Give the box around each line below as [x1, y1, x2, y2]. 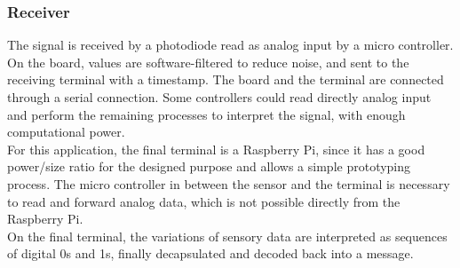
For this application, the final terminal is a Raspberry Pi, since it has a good [7, 139, 425, 158]
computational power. [7, 122, 125, 141]
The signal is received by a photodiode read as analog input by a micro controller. [7, 35, 454, 54]
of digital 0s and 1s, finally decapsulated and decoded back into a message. [7, 244, 414, 263]
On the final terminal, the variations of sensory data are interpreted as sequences [7, 226, 448, 245]
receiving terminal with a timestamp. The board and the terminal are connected [7, 70, 444, 89]
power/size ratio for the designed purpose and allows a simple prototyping [7, 157, 411, 176]
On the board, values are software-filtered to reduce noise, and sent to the [7, 52, 409, 71]
